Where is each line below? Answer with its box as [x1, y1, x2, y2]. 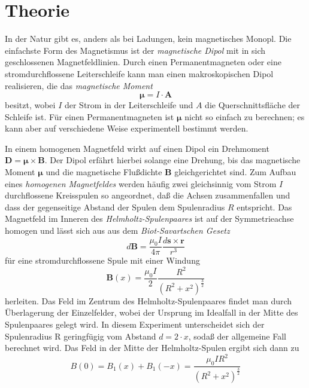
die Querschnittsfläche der [205, 99, 301, 111]
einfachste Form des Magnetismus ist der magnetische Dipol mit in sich [5, 44, 265, 56]
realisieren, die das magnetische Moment [5, 79, 153, 91]
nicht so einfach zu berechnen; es [184, 110, 305, 123]
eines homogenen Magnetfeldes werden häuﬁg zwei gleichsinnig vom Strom [5, 177, 277, 190]
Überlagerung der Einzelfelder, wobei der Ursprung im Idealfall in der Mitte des [5, 306, 298, 319]
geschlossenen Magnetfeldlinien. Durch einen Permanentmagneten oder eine [5, 56, 281, 68]
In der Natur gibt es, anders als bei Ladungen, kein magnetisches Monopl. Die [5, 32, 292, 45]
